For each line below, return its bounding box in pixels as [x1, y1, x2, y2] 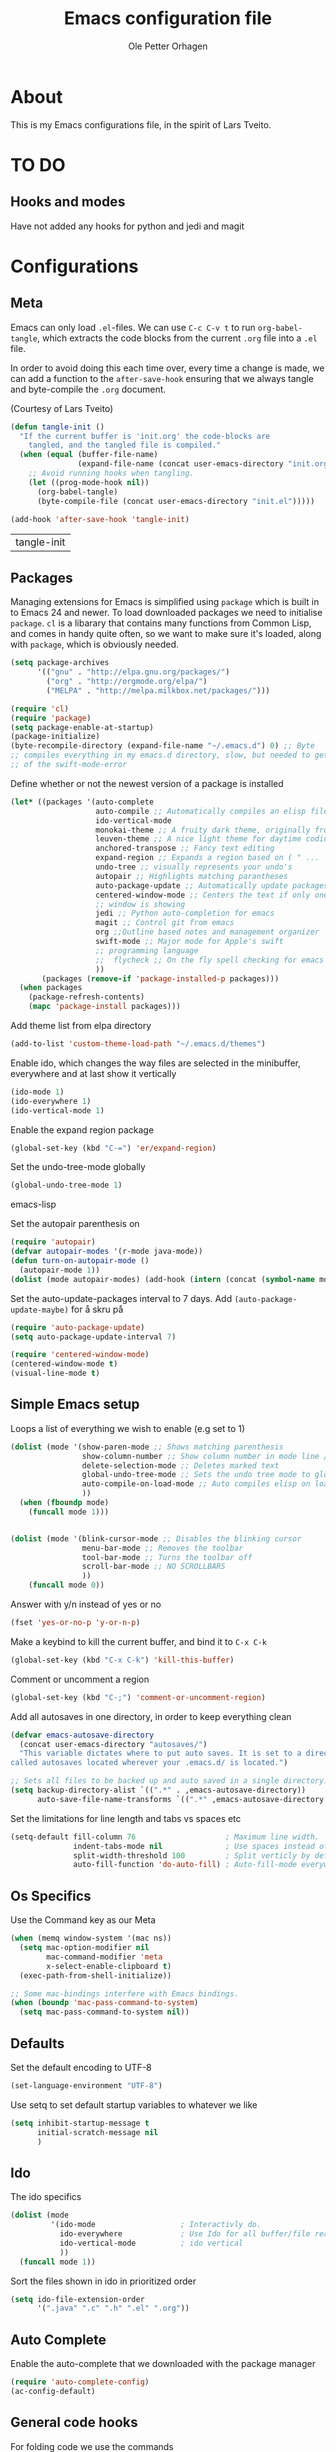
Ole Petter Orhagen [128, 40, 208, 52]
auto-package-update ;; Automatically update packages [95, 880, 329, 891]
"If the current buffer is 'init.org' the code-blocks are [19, 431, 271, 441]
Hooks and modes [10, 193, 126, 211]
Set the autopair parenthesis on [10, 1218, 140, 1230]
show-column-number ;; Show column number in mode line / [81, 1451, 329, 1461]
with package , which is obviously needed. [10, 638, 180, 651]
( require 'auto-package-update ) [10, 1322, 145, 1332]
